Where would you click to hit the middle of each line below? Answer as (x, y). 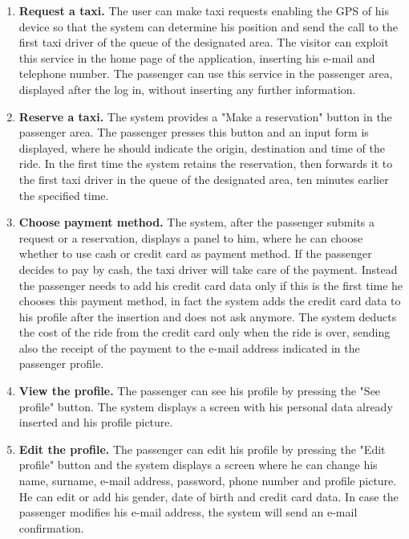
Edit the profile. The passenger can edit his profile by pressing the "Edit (202, 449)
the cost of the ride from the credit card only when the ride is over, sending (204, 332)
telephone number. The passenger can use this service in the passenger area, (206, 73)
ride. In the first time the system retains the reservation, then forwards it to (206, 163)
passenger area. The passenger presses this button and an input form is (194, 132)
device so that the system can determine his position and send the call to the (208, 26)
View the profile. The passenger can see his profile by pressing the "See (200, 391)
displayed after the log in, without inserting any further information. (187, 89)
